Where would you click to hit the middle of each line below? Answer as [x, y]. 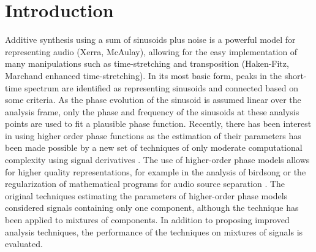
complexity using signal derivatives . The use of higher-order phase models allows [157, 160]
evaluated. [24, 244]
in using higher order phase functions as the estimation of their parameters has [153, 135]
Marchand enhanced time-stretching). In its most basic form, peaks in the [143, 75]
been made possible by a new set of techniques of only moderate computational [154, 147]
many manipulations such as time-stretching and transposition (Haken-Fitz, [147, 63]
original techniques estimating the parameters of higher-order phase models [146, 195]
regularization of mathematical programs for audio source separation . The [145, 184]
